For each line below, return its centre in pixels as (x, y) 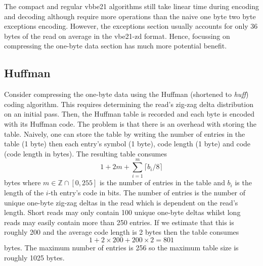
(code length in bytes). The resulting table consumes (85, 153)
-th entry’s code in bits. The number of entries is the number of (147, 193)
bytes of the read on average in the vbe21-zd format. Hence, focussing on (117, 36)
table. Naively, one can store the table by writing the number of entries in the (125, 134)
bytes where (23, 182)
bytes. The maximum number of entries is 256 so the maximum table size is (121, 248)
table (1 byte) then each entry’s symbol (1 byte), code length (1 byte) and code (127, 144)
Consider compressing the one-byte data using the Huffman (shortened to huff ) (126, 94)
